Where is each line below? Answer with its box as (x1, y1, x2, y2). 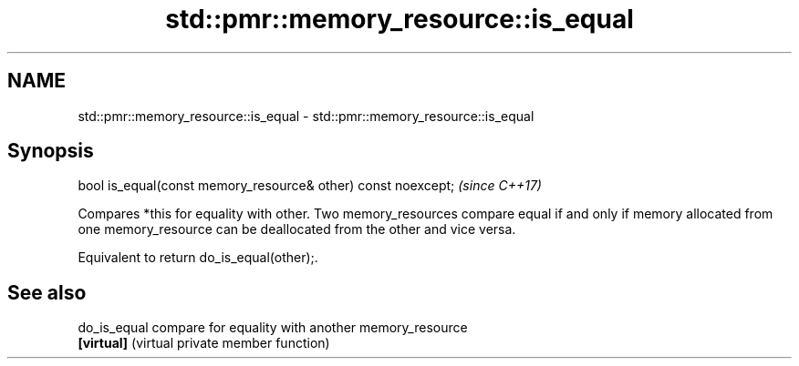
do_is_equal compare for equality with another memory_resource (78, 320, 468, 336)
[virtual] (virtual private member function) (78, 335, 330, 351)
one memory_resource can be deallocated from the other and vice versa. (78, 221, 516, 238)
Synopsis (7, 139, 94, 163)
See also (7, 280, 87, 304)
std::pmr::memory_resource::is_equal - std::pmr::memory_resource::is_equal (78, 107, 534, 124)
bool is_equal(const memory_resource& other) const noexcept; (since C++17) (78, 178, 542, 194)
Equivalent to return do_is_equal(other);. (78, 249, 318, 266)
